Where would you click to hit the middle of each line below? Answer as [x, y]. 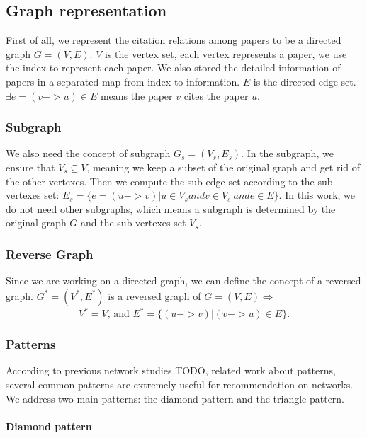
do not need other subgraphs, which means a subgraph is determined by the [171, 208]
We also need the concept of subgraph [88, 153]
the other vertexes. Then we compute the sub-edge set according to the [160, 181]
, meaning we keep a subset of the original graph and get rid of [224, 167]
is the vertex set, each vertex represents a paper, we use [226, 53]
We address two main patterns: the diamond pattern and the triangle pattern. [175, 398]
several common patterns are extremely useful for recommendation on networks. [180, 385]
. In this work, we [317, 195]
